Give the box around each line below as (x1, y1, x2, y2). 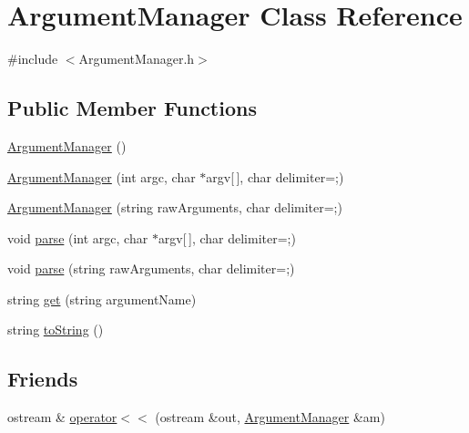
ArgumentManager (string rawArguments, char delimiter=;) (7, 198, 342, 217)
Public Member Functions (7, 94, 257, 122)
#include (7, 49, 58, 68)
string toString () (7, 320, 104, 339)
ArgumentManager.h (78, 49, 195, 68)
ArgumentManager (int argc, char (7, 167, 196, 186)
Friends (7, 365, 78, 393)
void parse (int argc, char (7, 228, 148, 247)
